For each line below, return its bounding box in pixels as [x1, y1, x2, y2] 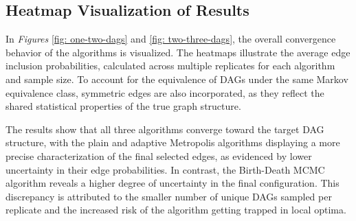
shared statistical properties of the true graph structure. [5, 99, 241, 113]
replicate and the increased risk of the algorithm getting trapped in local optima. [5, 202, 346, 217]
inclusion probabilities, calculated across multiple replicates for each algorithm [5, 58, 335, 73]
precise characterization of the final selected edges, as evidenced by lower [5, 148, 312, 163]
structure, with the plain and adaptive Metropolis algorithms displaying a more [5, 135, 340, 150]
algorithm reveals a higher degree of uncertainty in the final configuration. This [5, 176, 340, 190]
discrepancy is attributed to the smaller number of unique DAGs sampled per [5, 189, 332, 203]
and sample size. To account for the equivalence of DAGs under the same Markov [5, 71, 348, 86]
